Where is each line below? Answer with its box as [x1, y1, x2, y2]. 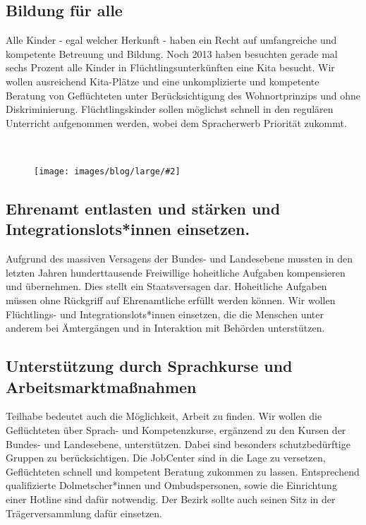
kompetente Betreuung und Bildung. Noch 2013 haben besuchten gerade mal [6, 46, 338, 61]
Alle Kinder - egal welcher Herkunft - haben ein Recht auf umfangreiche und [6, 32, 337, 47]
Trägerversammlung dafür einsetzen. [6, 505, 162, 520]
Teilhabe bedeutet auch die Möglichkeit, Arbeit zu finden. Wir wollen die [6, 409, 322, 423]
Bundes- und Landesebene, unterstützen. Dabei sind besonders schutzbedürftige [6, 436, 350, 451]
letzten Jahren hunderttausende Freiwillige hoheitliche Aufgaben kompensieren [6, 265, 346, 279]
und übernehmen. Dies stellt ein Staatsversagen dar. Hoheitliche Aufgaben [6, 279, 327, 294]
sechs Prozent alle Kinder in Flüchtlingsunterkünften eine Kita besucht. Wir [6, 60, 335, 75]
